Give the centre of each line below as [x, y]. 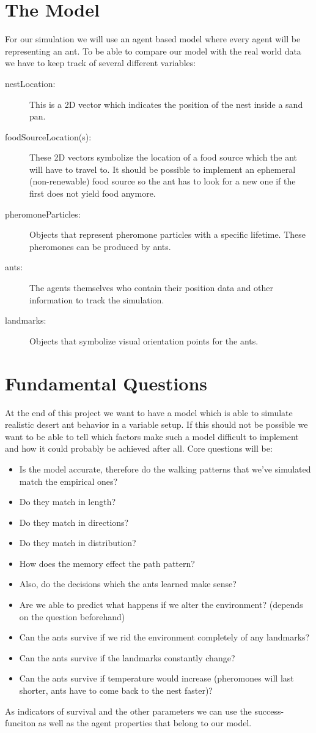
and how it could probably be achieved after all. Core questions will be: [139, 448]
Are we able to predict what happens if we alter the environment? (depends [161, 605]
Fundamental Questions [106, 383]
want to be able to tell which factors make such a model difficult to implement [152, 436]
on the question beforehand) [72, 616]
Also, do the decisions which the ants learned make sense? [128, 584]
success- [269, 711]
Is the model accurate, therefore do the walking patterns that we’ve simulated [165, 469]
